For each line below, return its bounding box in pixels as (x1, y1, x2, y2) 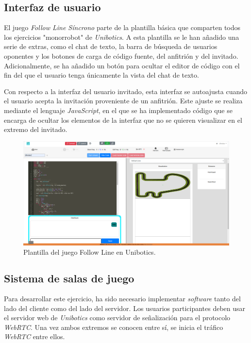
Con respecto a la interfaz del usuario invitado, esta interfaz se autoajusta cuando (4, 86, 248, 96)
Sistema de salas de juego (4, 271, 134, 286)
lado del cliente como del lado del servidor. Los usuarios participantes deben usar (4, 303, 246, 313)
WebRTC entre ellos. (4, 331, 65, 342)
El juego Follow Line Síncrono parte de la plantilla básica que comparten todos (4, 22, 241, 33)
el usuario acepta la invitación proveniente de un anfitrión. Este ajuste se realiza (4, 96, 243, 106)
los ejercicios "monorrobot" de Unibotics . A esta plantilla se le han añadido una (4, 32, 239, 42)
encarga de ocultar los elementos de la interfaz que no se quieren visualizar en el (4, 114, 242, 125)
